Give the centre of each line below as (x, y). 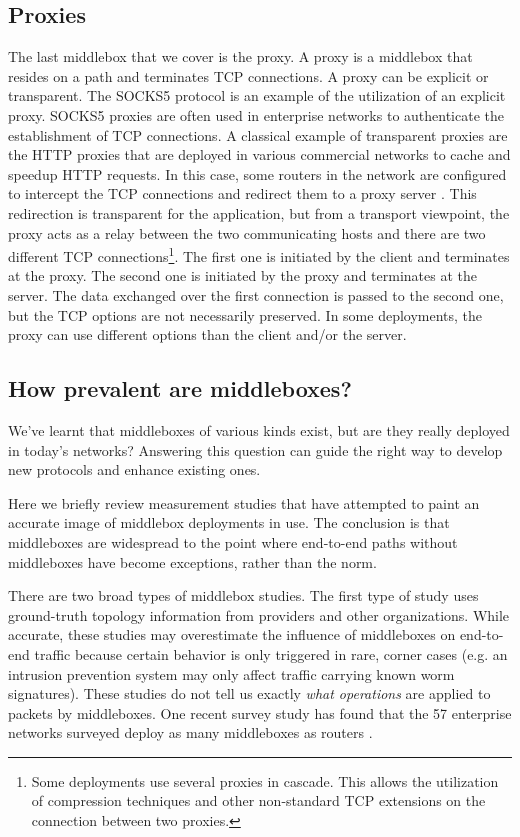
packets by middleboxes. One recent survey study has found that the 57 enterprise (260, 712)
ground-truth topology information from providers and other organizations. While (259, 614)
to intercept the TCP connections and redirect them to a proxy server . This (242, 193)
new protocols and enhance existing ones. (134, 469)
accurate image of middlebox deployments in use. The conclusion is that (229, 522)
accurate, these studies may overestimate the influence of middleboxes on (232, 634)
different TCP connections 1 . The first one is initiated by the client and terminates (259, 254)
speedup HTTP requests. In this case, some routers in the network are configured (257, 173)
